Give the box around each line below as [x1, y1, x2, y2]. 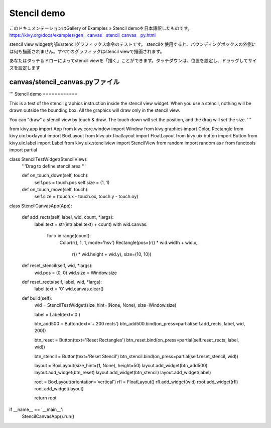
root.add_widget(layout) [34, 386, 84, 392]
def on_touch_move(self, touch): [22, 187, 89, 193]
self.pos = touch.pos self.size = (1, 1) [34, 179, 110, 186]
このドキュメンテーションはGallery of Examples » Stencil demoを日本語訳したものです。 [9, 25, 193, 31]
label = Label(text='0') [34, 311, 80, 317]
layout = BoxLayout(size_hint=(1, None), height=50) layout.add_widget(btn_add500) [34, 362, 208, 368]
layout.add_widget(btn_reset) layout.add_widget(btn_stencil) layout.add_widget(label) [34, 370, 211, 376]
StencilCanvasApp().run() [22, 413, 75, 419]
